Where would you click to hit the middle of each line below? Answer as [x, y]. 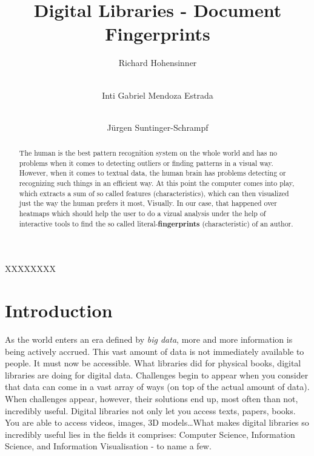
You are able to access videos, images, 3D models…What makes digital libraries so [157, 422]
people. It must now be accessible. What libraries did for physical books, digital [153, 363]
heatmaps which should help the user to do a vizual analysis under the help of [142, 213]
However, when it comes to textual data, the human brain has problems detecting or [152, 173]
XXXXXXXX [30, 269]
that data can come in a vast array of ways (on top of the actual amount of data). [157, 387]
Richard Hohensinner [158, 63]
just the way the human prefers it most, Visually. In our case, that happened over [148, 203]
